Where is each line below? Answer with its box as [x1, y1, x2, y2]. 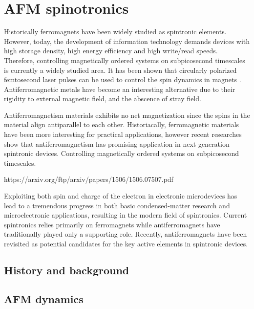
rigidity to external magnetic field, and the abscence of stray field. [4, 93, 201, 104]
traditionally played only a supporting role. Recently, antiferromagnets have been [4, 229, 247, 239]
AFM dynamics [4, 291, 84, 306]
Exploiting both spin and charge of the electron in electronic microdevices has [4, 191, 237, 201]
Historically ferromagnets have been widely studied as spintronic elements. [4, 26, 227, 37]
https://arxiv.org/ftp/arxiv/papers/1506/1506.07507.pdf [4, 174, 173, 184]
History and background [4, 262, 129, 277]
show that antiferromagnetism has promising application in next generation [4, 138, 230, 149]
